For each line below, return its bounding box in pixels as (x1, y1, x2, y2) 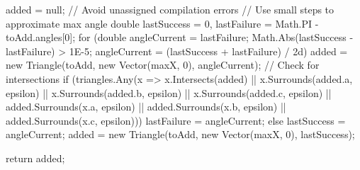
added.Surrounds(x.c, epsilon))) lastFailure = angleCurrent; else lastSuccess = (6, 113, 346, 127)
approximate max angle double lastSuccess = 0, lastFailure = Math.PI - (6, 16, 319, 30)
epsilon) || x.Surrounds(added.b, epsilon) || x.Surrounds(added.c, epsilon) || (6, 85, 332, 100)
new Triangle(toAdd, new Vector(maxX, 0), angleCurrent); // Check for (6, 57, 320, 72)
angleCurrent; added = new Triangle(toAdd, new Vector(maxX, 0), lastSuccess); (6, 127, 355, 142)
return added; (6, 150, 65, 165)
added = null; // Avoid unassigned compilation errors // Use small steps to (6, 2, 334, 16)
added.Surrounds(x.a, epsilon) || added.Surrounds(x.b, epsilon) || (6, 99, 286, 114)
